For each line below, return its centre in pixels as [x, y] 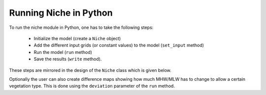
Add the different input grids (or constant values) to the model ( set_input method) [119, 45]
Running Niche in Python [61, 13]
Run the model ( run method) [63, 52]
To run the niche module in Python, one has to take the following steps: [81, 27]
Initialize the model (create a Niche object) [77, 38]
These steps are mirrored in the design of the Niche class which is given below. [90, 70]
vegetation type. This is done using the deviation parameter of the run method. [92, 86]
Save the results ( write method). [68, 59]
